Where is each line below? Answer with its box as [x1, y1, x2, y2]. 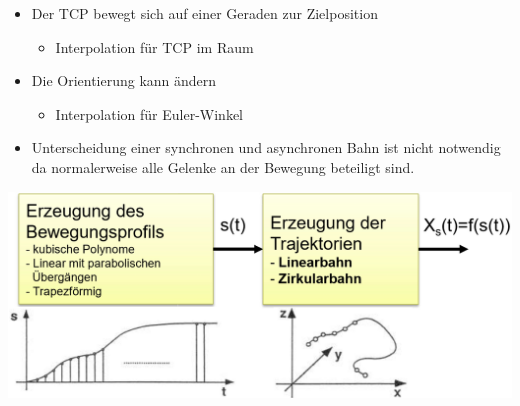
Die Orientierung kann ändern [31, 70, 217, 91]
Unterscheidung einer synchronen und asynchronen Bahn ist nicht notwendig [31, 137, 501, 158]
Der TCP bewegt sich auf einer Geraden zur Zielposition [31, 3, 378, 23]
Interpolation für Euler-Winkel [55, 103, 244, 124]
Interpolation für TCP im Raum [55, 36, 254, 57]
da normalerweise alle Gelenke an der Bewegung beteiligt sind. [31, 156, 415, 177]
